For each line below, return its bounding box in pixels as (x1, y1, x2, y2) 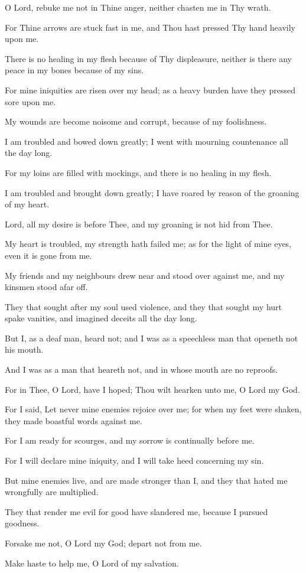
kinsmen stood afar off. (5, 281, 88, 293)
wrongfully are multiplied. (5, 486, 99, 498)
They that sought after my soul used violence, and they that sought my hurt (5, 300, 282, 312)
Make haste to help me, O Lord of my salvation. (5, 556, 179, 569)
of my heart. (5, 198, 50, 210)
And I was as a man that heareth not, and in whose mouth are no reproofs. (5, 363, 278, 376)
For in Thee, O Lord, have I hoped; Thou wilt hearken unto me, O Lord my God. (5, 383, 300, 395)
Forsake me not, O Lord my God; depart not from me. (5, 537, 202, 549)
